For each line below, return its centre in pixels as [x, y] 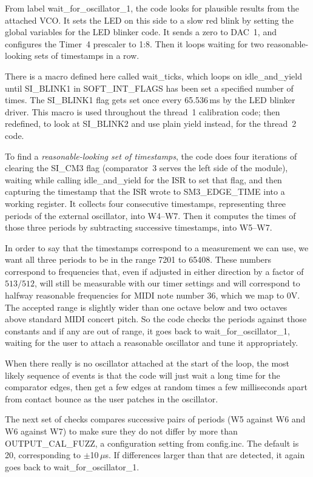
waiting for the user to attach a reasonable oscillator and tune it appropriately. [152, 343]
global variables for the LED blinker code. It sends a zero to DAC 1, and [141, 32]
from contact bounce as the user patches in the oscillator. [112, 398]
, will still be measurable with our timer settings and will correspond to [167, 283]
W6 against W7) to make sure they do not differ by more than [121, 431]
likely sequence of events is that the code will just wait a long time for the [143, 375]
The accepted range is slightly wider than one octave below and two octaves [146, 307]
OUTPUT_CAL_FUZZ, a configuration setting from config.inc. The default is [152, 443]
